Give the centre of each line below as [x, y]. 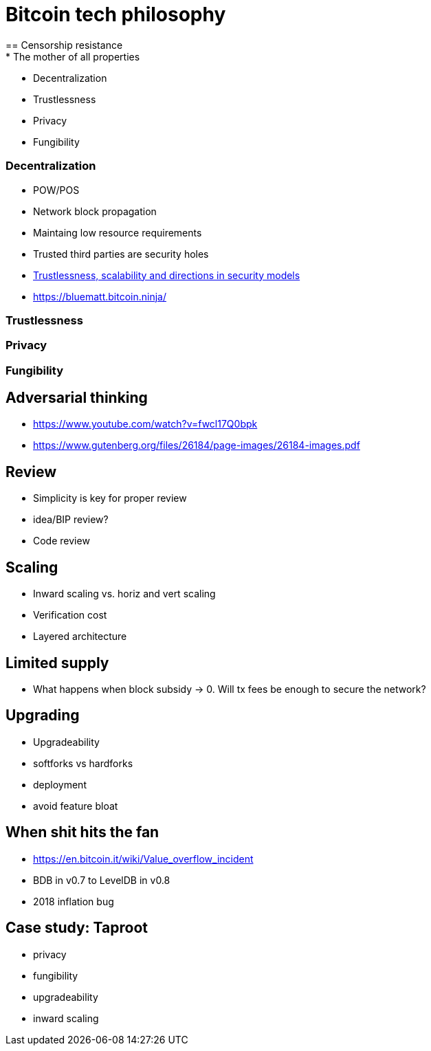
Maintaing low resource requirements [118, 232]
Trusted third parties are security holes [121, 254]
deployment [60, 784]
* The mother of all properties [73, 56]
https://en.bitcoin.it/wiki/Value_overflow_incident [143, 859]
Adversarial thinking [77, 398]
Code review [62, 541]
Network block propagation [95, 211]
